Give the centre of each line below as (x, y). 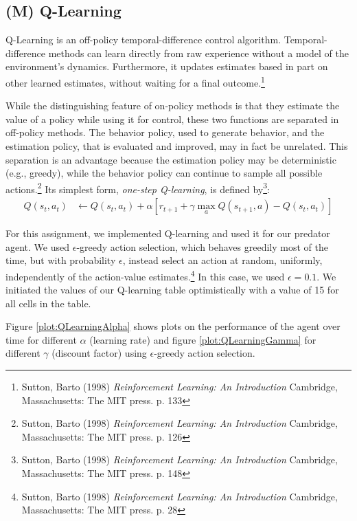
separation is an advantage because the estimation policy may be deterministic (171, 159)
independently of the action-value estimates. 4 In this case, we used (145, 275)
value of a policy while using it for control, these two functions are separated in (172, 119)
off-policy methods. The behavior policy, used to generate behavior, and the (165, 132)
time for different (41, 339)
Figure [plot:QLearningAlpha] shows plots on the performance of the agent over (173, 326)
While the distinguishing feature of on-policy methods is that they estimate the (173, 106)
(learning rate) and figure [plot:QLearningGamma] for (203, 339)
